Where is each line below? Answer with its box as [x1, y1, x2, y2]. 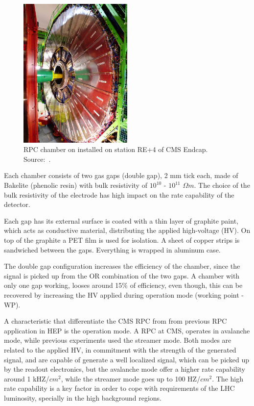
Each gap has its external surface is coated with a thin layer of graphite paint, [4, 215, 238, 226]
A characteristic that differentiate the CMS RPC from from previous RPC [4, 316, 227, 326]
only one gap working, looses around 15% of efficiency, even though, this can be [4, 280, 243, 290]
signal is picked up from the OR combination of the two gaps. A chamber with [4, 270, 240, 280]
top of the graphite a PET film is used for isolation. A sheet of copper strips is [4, 235, 240, 245]
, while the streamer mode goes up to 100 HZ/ [61, 373, 201, 383]
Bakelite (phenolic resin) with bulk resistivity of [4, 180, 147, 190]
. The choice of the [194, 180, 250, 190]
